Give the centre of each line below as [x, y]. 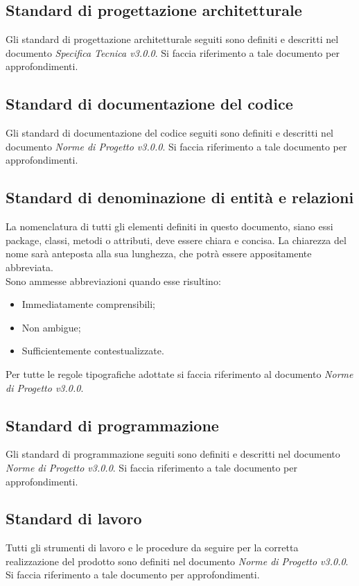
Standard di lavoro [74, 518]
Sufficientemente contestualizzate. [93, 351]
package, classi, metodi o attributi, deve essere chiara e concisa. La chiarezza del [176, 240]
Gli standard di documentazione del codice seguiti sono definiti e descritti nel [169, 133]
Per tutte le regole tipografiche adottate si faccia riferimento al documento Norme [179, 373]
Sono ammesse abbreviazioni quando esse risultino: [113, 281]
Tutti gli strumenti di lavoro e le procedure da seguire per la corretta [152, 548]
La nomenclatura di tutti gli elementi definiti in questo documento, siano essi [169, 226]
